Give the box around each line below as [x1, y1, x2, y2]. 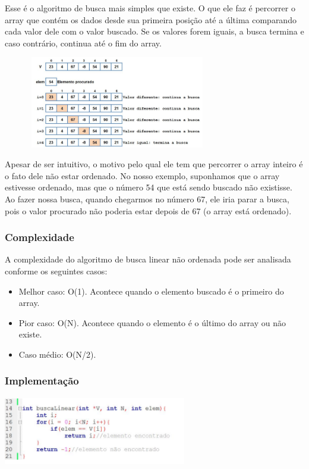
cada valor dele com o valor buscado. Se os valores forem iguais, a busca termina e [5, 25, 304, 37]
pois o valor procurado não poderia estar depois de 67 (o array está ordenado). [5, 204, 292, 217]
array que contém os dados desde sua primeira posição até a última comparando [5, 13, 297, 26]
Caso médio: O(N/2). [18, 348, 96, 360]
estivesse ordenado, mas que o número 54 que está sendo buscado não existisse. [5, 181, 292, 193]
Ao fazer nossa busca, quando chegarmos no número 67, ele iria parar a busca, [5, 192, 289, 205]
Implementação [5, 373, 79, 388]
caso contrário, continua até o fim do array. [5, 36, 162, 49]
